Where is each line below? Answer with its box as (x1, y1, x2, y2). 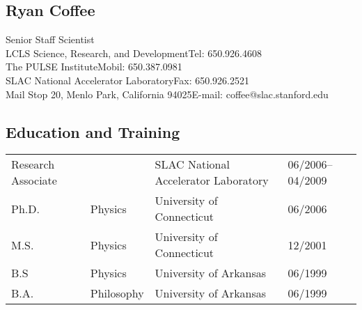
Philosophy (90, 285, 144, 302)
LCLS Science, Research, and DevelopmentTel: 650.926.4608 (6, 45, 262, 60)
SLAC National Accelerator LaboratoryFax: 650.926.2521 (6, 72, 249, 87)
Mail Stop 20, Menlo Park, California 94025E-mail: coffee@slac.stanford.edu (6, 86, 329, 101)
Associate (11, 172, 57, 189)
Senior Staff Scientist (6, 32, 95, 47)
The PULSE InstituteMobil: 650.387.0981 (6, 59, 182, 74)
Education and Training (6, 121, 180, 142)
